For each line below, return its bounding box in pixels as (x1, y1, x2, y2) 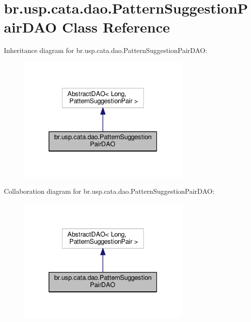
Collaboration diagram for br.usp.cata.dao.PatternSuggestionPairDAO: (4, 186, 215, 196)
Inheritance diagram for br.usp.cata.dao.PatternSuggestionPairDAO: (4, 45, 207, 55)
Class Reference (62, 17, 170, 37)
